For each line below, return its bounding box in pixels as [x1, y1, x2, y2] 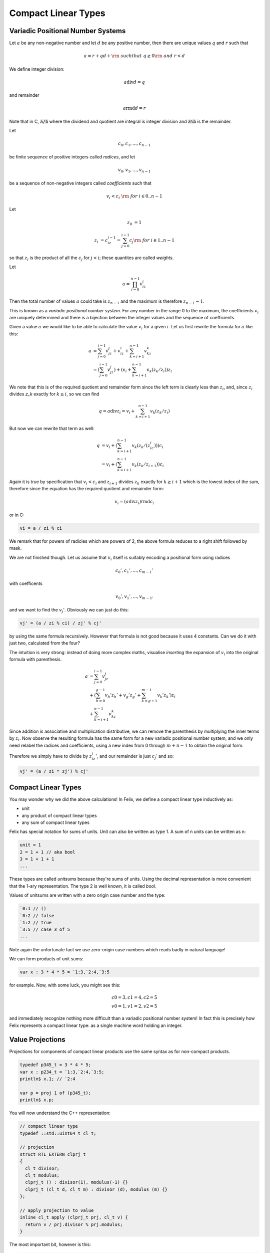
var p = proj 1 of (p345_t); [19, 1090, 91, 1096]
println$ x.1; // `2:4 [19, 1076, 75, 1082]
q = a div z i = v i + [98, 408, 135, 415]
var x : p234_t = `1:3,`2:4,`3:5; [19, 1069, 104, 1075]
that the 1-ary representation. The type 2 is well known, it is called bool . [9, 883, 157, 889]
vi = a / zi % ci [19, 525, 62, 531]
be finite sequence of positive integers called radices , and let [9, 153, 135, 160]
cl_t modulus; [25, 1173, 60, 1178]
